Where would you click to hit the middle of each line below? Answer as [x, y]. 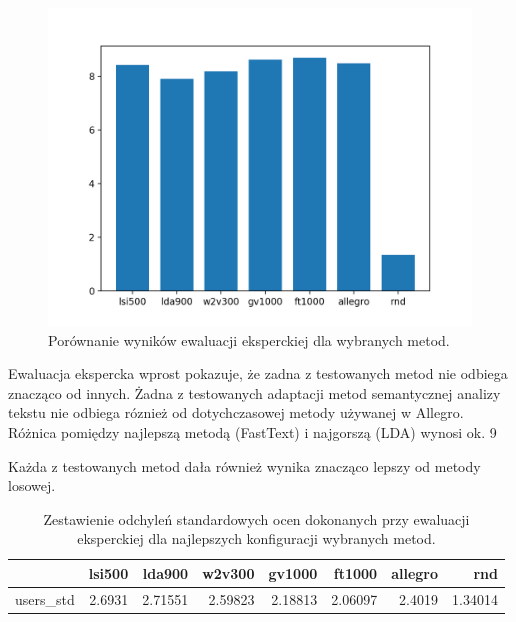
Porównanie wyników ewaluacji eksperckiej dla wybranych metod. [249, 339]
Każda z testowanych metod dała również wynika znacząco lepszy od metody [244, 465]
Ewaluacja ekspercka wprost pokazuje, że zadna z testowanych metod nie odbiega [258, 373]
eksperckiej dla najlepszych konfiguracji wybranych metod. [256, 538]
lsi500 [108, 572]
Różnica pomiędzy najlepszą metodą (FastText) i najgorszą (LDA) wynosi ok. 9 [252, 431]
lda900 [165, 572]
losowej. [32, 485]
